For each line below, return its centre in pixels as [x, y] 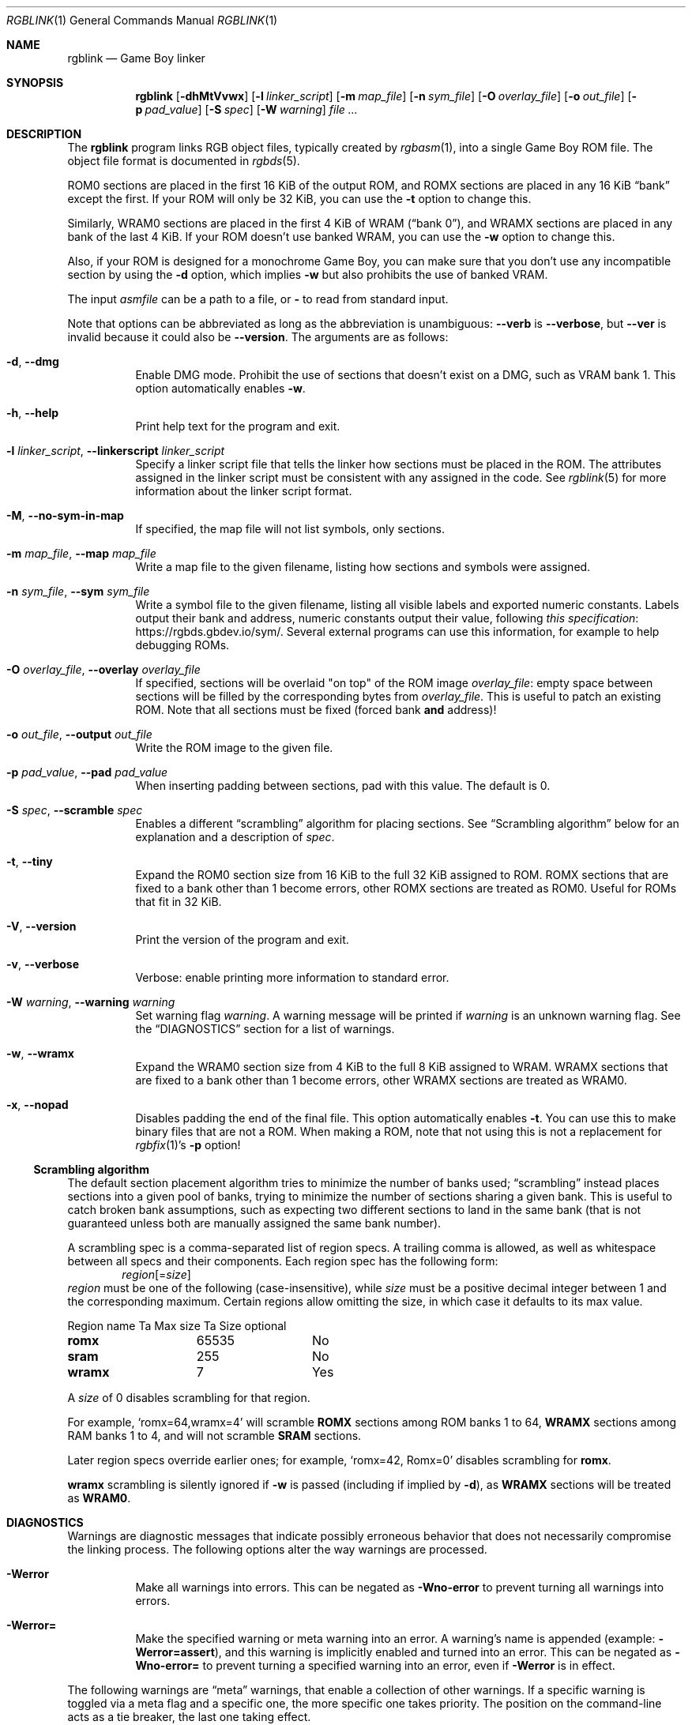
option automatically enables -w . [220, 388]
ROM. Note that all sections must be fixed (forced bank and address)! [316, 710]
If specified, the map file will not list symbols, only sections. [290, 529]
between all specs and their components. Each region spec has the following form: [283, 1261]
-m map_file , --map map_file [81, 553]
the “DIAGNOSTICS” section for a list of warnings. [265, 1029]
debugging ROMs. [182, 645]
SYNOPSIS [35, 83]
